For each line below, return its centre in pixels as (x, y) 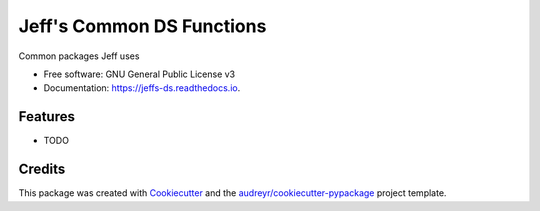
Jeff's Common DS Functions (142, 26)
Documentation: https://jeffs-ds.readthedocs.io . (142, 88)
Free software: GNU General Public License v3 (139, 74)
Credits (42, 169)
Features (46, 116)
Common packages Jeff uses (79, 56)
